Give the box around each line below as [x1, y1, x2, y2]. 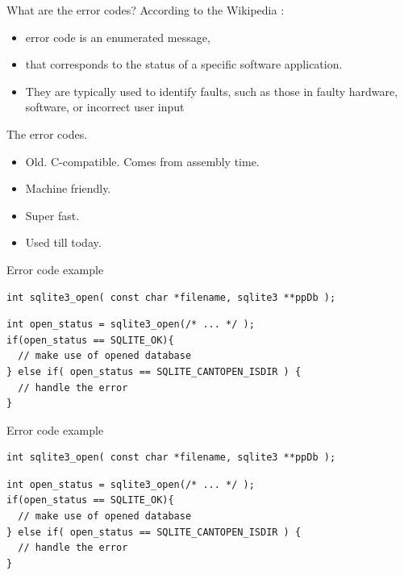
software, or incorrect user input [25, 98, 185, 115]
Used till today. [25, 234, 102, 251]
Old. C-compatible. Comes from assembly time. [25, 152, 260, 169]
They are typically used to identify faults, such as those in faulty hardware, [25, 82, 398, 99]
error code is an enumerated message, [25, 28, 210, 45]
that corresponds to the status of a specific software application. [25, 56, 343, 73]
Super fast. [25, 206, 80, 223]
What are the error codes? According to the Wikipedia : [6, 2, 285, 18]
